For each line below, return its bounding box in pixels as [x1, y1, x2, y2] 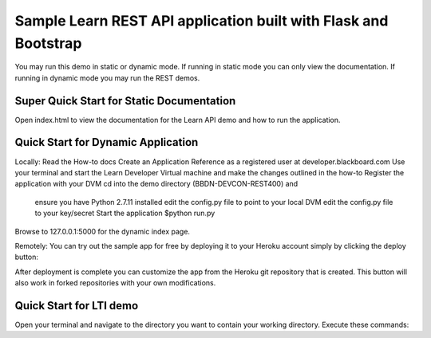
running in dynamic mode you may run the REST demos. [14, 73, 200, 83]
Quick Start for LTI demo [14, 299, 139, 312]
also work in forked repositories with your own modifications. [14, 278, 216, 288]
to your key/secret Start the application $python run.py [34, 208, 215, 218]
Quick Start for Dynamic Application [14, 136, 199, 149]
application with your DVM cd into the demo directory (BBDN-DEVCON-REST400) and [14, 179, 299, 189]
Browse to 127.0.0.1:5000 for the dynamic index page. [14, 226, 191, 236]
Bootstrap [14, 34, 82, 52]
